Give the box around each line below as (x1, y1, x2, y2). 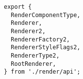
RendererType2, (11, 52, 60, 59)
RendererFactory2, (11, 36, 70, 43)
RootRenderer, (11, 60, 56, 67)
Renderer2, (11, 27, 46, 35)
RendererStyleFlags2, (11, 44, 81, 51)
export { (4, 3, 32, 10)
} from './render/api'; (4, 68, 81, 76)
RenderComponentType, (11, 11, 81, 19)
